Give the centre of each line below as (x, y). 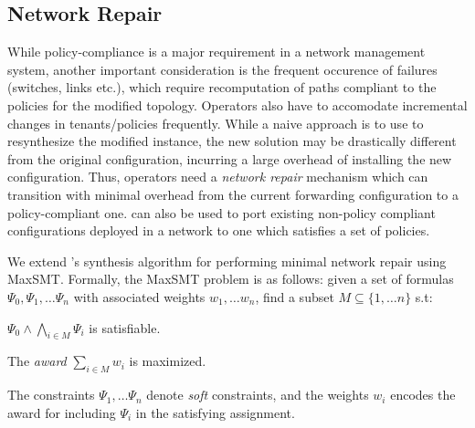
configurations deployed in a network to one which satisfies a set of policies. (219, 230)
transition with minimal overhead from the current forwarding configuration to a (233, 194)
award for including (62, 412)
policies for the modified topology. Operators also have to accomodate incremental (237, 104)
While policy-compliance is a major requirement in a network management (216, 52)
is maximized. (168, 361)
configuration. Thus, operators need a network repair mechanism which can (218, 177)
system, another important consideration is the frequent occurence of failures (222, 69)
